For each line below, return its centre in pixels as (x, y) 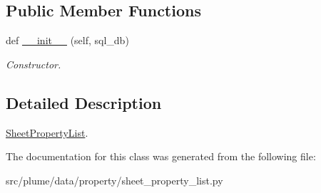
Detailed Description (84, 102)
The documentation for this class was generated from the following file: (161, 156)
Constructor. (34, 64)
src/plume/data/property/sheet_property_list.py (114, 180)
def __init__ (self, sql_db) (67, 40)
